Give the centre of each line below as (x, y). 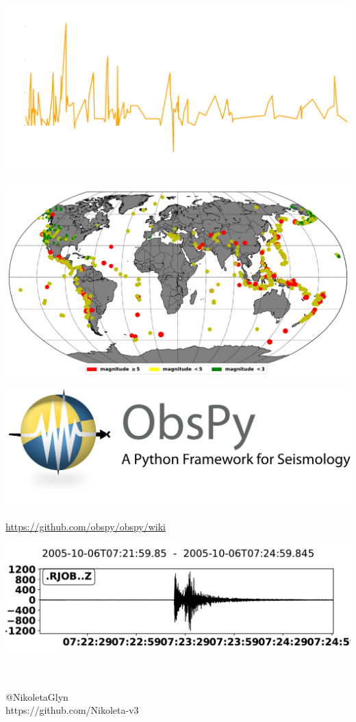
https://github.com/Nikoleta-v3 (72, 710)
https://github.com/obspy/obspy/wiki (86, 526)
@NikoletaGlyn (37, 696)
